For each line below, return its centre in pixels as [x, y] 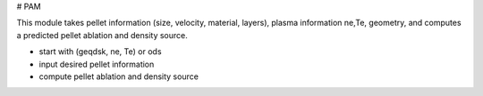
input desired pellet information [97, 64]
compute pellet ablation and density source [119, 76]
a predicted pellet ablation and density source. [102, 35]
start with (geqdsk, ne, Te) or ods [100, 52]
